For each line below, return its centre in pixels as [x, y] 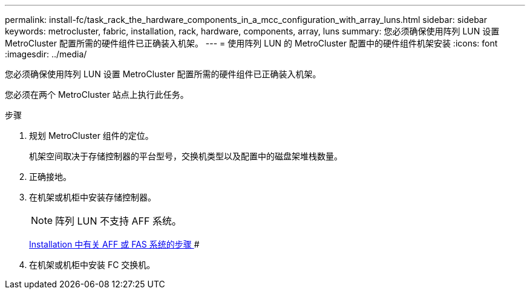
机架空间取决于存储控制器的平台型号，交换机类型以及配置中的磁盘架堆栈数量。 [186, 156]
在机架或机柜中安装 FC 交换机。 [92, 265]
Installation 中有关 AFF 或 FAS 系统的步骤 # [114, 244]
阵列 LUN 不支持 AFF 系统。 [119, 221]
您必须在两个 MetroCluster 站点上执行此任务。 [97, 94]
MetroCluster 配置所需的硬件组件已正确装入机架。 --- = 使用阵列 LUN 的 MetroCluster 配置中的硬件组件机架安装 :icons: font [251, 43]
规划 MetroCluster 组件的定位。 [91, 136]
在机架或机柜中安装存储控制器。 [93, 197]
